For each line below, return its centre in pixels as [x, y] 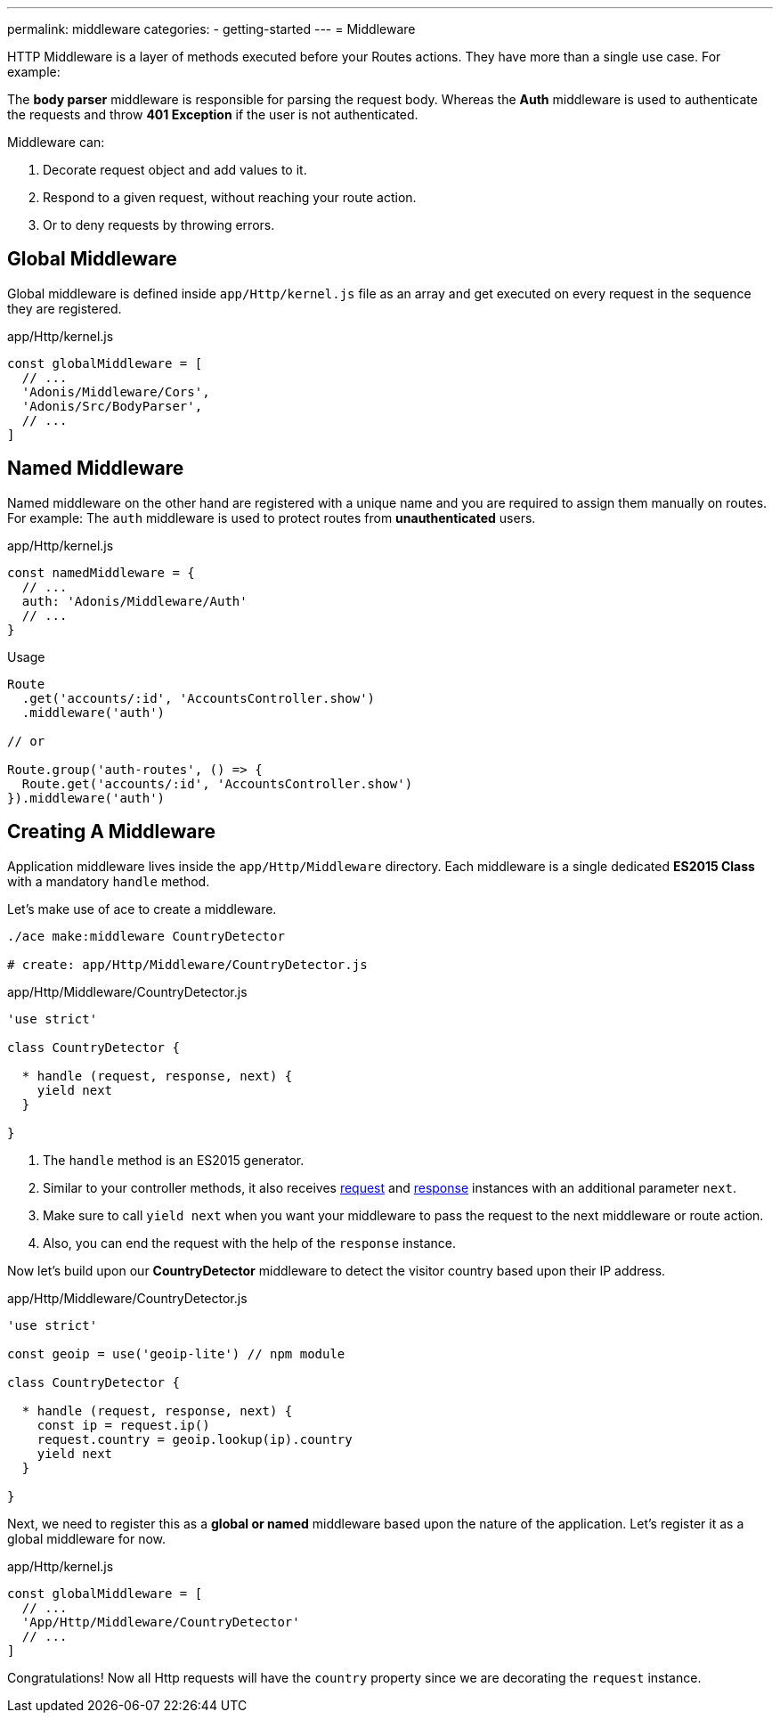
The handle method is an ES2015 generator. [174, 1160]
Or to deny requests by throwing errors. [159, 225]
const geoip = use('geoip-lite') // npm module [176, 1353]
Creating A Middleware [112, 832]
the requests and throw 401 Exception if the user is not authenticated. [213, 114]
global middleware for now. [87, 1538]
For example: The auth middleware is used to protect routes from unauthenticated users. [272, 518]
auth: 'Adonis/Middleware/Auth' [134, 601]
